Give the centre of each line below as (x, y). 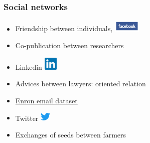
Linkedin (29, 66)
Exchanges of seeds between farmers (71, 134)
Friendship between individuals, (64, 28)
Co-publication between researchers (69, 45)
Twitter (27, 118)
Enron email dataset (46, 101)
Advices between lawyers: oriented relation (81, 84)
